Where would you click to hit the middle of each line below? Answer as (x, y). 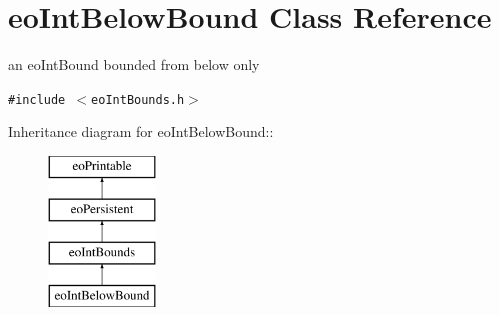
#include (37, 99)
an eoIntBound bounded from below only (134, 64)
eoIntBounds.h (138, 99)
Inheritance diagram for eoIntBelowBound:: (141, 131)
